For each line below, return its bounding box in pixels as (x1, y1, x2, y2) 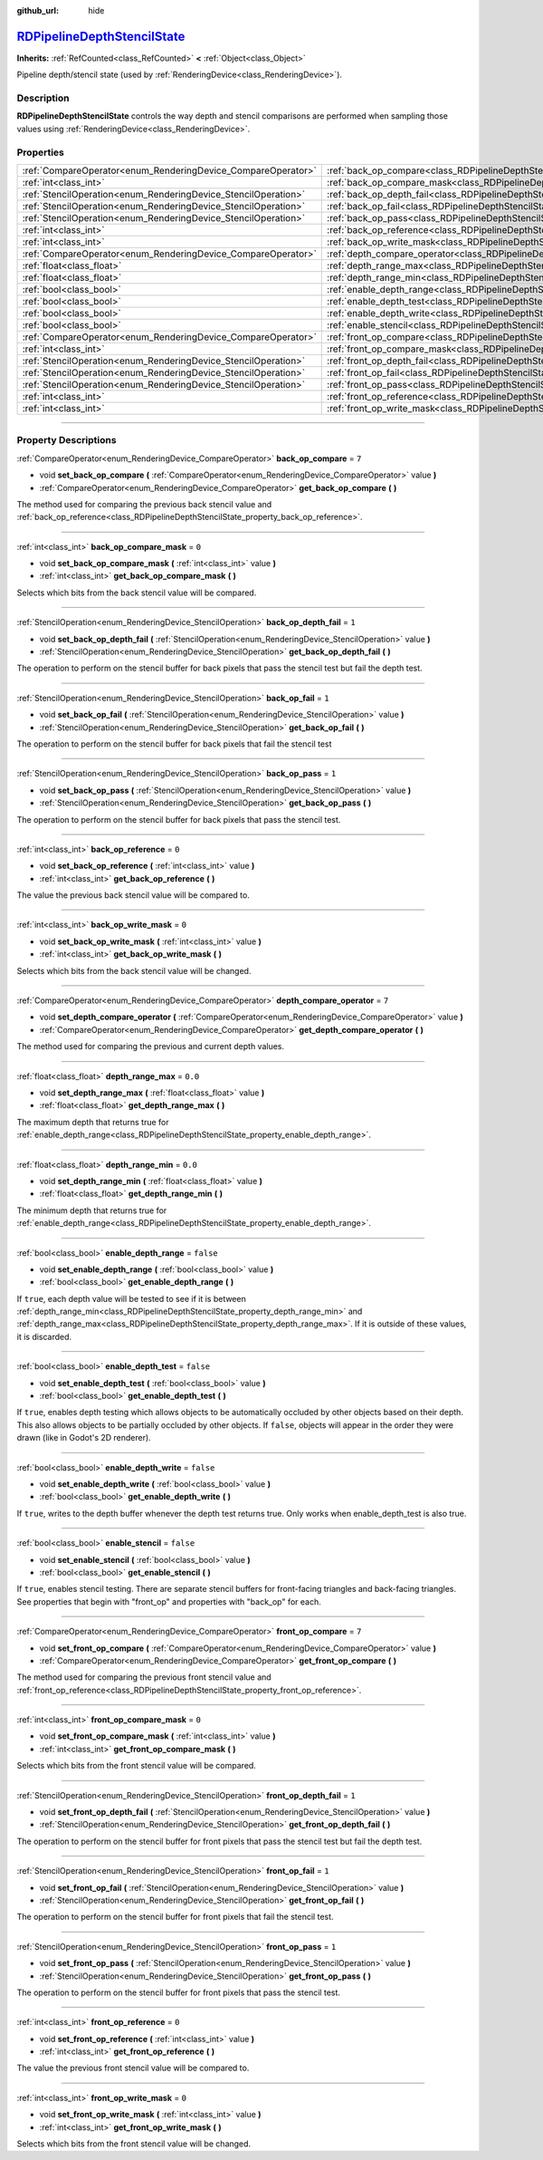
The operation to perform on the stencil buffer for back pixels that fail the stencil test (16, 738, 332, 749)
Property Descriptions (16, 434, 117, 447)
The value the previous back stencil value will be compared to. (16, 890, 251, 901)
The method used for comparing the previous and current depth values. (16, 1041, 285, 1052)
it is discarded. (16, 1331, 72, 1342)
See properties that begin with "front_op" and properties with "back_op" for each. (16, 1596, 321, 1607)
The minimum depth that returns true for (16, 1205, 167, 1216)
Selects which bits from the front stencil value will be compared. (16, 1760, 257, 1771)
